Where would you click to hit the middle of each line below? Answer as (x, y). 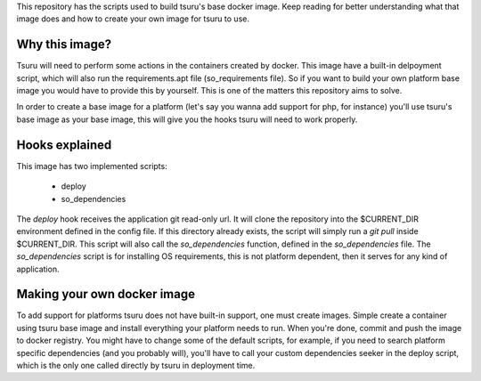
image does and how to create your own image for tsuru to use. (133, 19)
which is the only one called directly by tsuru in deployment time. (136, 365)
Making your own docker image (106, 294)
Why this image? (64, 45)
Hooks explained (64, 145)
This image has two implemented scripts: (92, 166)
